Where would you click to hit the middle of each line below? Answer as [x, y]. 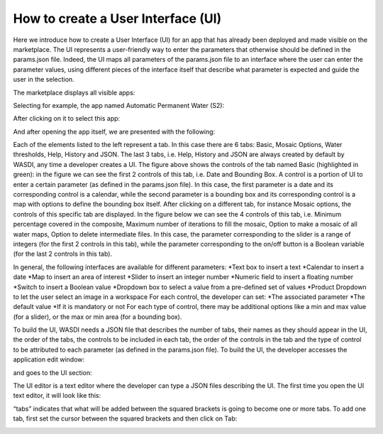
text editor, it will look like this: [57, 396]
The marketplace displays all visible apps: [74, 92]
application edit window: [49, 359]
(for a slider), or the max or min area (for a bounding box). [98, 317]
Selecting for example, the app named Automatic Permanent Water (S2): [119, 105]
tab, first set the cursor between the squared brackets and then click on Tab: [125, 418]
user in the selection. [44, 80]
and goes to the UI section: [52, 372]
